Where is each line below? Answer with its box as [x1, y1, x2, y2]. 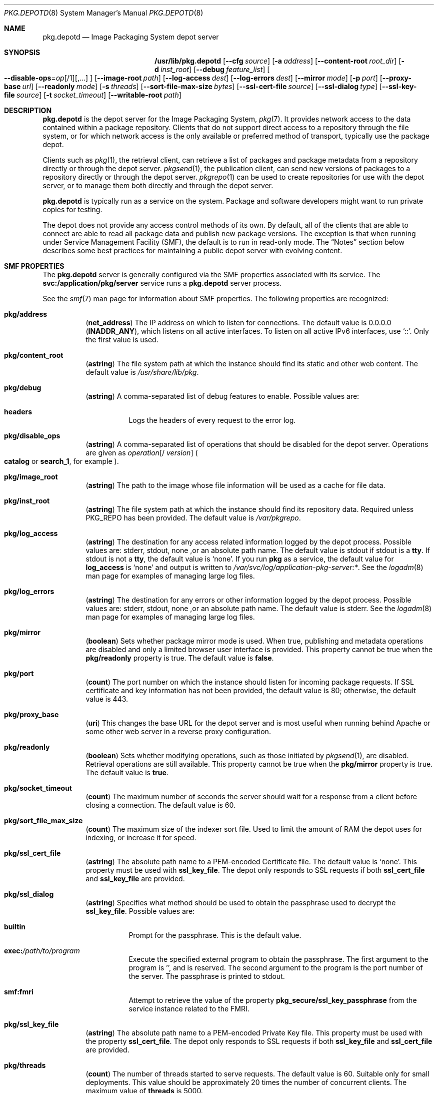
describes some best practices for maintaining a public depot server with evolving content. [42, 246, 342, 255]
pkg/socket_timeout [4, 784, 72, 792]
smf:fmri [4, 987, 33, 996]
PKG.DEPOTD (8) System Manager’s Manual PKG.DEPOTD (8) [4, 9, 203, 17]
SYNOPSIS [4, 48, 40, 57]
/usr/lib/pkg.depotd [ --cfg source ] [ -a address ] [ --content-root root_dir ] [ [154, 57, 401, 65]
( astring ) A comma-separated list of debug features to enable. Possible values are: [85, 392, 359, 400]
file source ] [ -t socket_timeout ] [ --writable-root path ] [4, 91, 181, 99]
